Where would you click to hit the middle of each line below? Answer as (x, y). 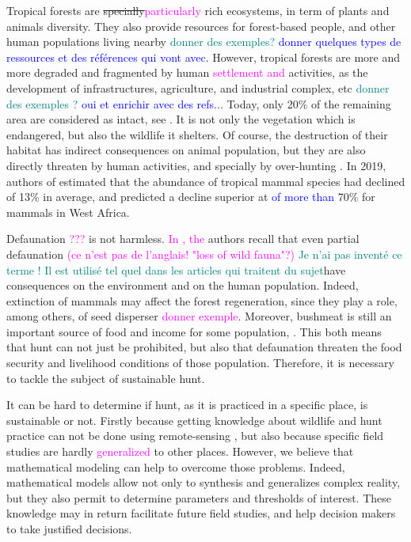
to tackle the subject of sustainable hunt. (106, 378)
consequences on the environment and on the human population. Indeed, (183, 285)
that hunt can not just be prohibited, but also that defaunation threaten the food (204, 347)
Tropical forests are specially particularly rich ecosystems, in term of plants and (198, 10)
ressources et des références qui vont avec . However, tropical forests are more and (204, 57)
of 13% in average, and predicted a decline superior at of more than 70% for (191, 197)
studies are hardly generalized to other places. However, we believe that (180, 451)
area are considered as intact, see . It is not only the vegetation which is (181, 119)
